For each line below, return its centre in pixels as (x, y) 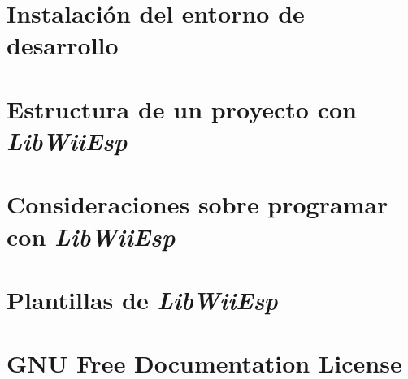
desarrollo (63, 45)
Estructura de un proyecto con (182, 108)
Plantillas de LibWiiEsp (142, 299)
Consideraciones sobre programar (197, 204)
